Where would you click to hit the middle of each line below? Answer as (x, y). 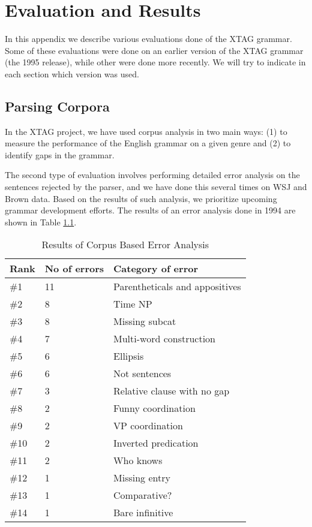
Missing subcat (145, 321)
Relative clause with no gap (172, 391)
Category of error (156, 269)
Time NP (133, 304)
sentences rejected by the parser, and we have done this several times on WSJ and (156, 187)
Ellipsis (129, 356)
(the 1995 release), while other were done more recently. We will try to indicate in (155, 62)
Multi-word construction (165, 339)
